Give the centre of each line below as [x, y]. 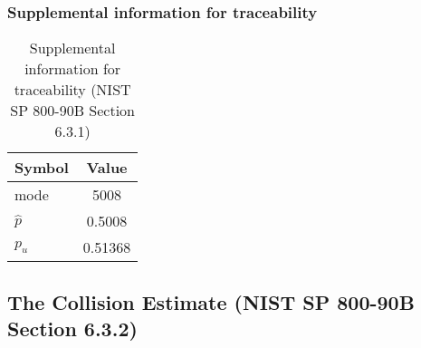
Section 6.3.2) [72, 328]
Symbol [42, 168]
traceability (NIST [72, 90]
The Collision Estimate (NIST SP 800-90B [211, 301]
